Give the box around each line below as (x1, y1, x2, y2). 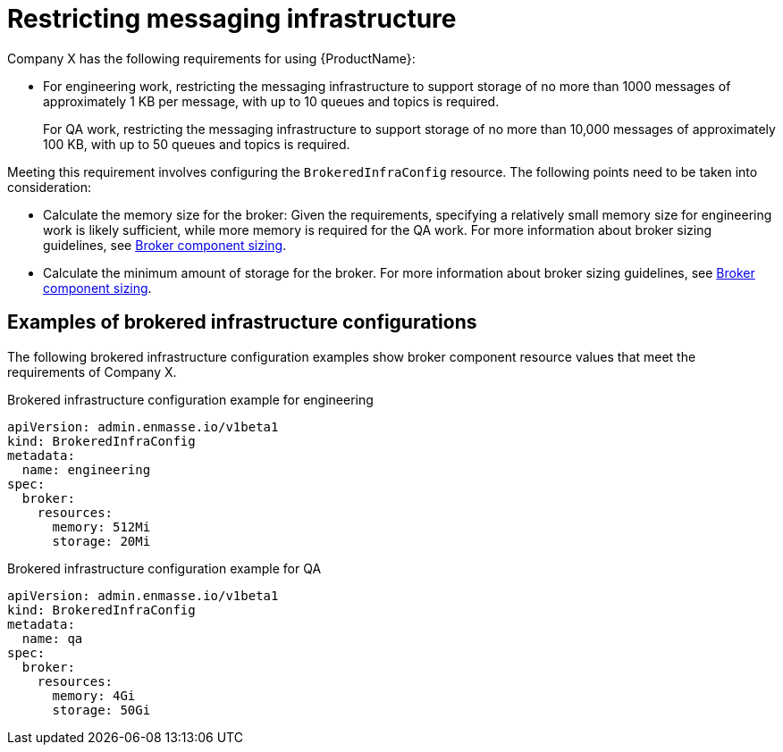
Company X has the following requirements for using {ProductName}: (7, 50, 416, 66)
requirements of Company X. (7, 363, 177, 380)
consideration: (7, 179, 91, 195)
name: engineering (21, 462, 151, 477)
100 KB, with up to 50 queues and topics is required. (43, 136, 350, 152)
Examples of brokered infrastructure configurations (7, 311, 477, 334)
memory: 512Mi (52, 519, 151, 534)
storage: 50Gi (52, 702, 151, 717)
